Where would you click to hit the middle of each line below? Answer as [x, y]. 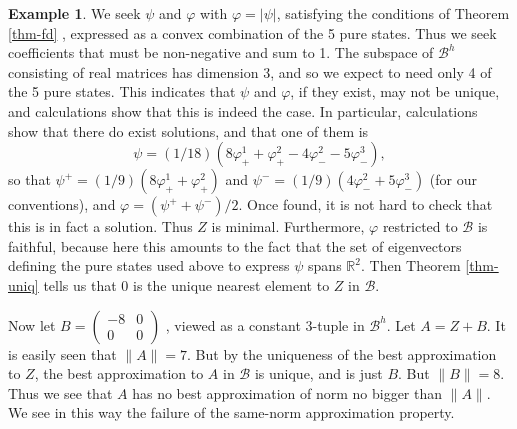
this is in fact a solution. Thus [100, 226]
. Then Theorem [410, 265]
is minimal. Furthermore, [288, 226]
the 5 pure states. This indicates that [122, 91]
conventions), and [62, 204]
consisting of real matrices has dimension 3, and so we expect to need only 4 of [250, 71]
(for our [453, 179]
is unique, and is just [318, 373]
